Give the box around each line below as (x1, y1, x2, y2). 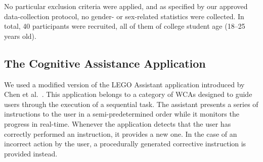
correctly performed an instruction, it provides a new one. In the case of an (4, 128, 237, 139)
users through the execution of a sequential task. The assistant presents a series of (4, 98, 258, 109)
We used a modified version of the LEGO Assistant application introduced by (4, 79, 245, 89)
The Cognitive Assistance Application (4, 55, 206, 71)
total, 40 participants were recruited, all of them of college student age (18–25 (4, 21, 245, 31)
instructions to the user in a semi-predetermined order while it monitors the (4, 109, 239, 119)
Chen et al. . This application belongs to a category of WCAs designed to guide (4, 89, 252, 99)
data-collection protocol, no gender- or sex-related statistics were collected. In (4, 11, 244, 21)
